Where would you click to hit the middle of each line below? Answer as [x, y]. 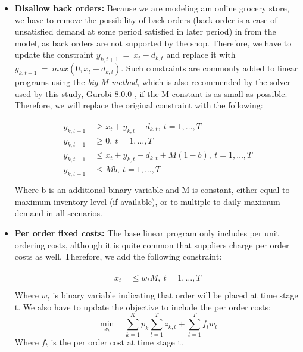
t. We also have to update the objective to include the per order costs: [143, 306]
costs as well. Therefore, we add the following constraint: [118, 256]
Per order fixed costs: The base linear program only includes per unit [147, 233]
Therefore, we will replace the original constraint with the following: [139, 105]
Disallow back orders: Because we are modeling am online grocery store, [152, 8]
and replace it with [201, 54]
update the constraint [54, 54]
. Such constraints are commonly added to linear [210, 68]
